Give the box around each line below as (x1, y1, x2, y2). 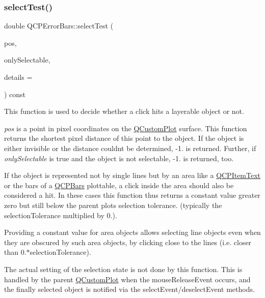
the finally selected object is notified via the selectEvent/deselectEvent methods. (4, 284, 255, 294)
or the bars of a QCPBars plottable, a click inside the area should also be (4, 180, 234, 190)
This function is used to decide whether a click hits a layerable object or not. (4, 106, 244, 116)
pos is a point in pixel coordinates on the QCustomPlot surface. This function (4, 123, 247, 133)
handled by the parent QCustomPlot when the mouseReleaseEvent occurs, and (4, 274, 251, 284)
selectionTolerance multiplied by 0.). (4, 210, 117, 220)
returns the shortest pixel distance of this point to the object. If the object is (4, 133, 244, 143)
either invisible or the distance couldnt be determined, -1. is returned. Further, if (4, 142, 256, 153)
